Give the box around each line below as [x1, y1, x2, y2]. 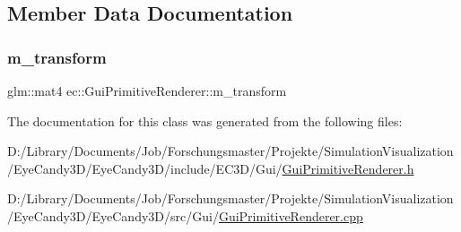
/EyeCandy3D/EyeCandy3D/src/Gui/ [7, 206, 219, 225]
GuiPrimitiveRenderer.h [282, 159, 414, 177]
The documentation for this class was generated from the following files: [7, 111, 403, 130]
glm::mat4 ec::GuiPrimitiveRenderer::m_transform [7, 82, 287, 99]
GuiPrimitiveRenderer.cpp [218, 206, 363, 225]
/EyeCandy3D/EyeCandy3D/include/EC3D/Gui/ [7, 159, 283, 177]
